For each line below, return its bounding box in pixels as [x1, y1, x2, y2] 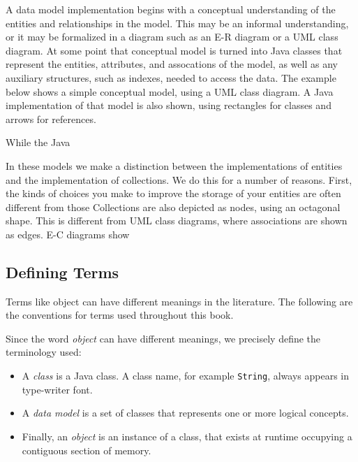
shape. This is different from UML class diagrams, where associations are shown [6, 213, 348, 228]
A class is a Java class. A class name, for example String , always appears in [22, 368, 350, 383]
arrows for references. [6, 111, 96, 126]
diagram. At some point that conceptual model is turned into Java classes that [6, 43, 343, 57]
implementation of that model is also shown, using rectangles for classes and [6, 98, 331, 113]
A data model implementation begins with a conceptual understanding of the [6, 2, 336, 16]
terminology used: [6, 345, 82, 359]
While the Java [6, 135, 70, 150]
